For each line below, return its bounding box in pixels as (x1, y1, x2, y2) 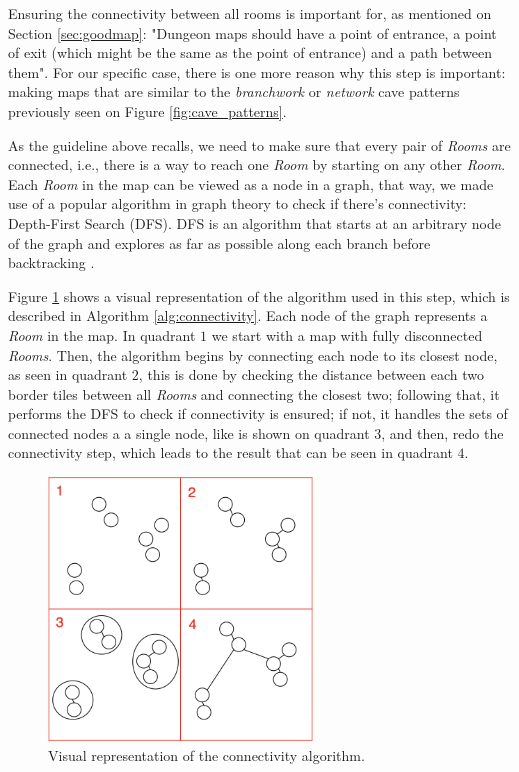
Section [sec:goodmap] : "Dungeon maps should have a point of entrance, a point (8, 22, 497, 43)
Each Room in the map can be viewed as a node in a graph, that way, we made (8, 173, 494, 194)
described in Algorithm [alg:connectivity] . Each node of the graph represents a (8, 305, 488, 326)
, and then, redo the (381, 422, 504, 443)
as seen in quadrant (8, 364, 128, 385)
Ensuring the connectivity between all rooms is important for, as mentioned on (8, 3, 492, 23)
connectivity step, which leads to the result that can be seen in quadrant (8, 442, 453, 463)
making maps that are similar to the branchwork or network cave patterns (8, 81, 460, 102)
